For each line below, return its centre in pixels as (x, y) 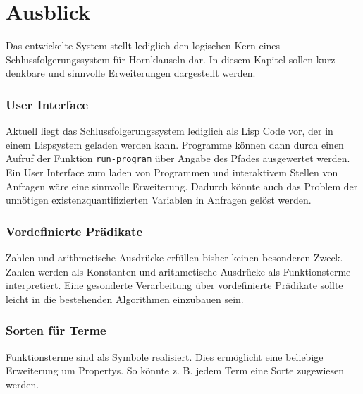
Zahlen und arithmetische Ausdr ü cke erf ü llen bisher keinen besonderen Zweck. (174, 257)
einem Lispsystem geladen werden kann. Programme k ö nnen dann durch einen (175, 144)
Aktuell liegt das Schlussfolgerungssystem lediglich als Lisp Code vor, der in (170, 131)
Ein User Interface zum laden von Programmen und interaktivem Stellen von (172, 172)
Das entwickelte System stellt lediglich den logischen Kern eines (143, 45)
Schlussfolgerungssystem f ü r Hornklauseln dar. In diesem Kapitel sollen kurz (171, 59)
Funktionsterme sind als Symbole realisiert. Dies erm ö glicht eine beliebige (165, 356)
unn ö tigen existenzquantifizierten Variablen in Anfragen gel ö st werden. (159, 200)
